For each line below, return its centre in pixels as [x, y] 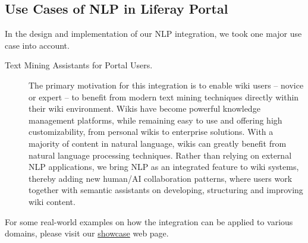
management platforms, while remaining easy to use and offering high [155, 120]
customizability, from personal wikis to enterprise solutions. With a [151, 132]
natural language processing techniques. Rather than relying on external [160, 155]
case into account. [37, 45]
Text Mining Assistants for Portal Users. [79, 65]
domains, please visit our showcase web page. [87, 233]
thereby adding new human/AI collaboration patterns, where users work [161, 178]
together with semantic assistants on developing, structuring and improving [166, 190]
